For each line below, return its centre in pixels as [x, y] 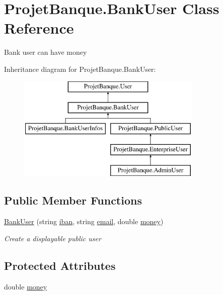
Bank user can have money [46, 52]
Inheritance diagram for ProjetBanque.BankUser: [80, 69]
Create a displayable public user [53, 238]
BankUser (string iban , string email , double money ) [84, 221]
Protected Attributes [60, 265]
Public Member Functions [73, 200]
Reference [39, 28]
